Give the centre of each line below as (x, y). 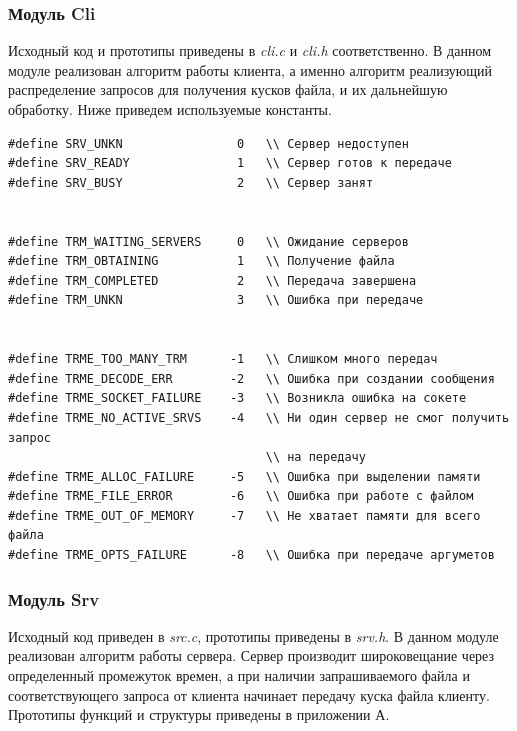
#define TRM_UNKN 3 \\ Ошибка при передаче (216, 300)
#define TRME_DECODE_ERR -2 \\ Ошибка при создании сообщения (251, 378)
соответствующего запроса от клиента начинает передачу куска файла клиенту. (249, 694)
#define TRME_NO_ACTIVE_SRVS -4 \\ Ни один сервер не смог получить (259, 417)
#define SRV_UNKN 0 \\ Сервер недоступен (208, 143)
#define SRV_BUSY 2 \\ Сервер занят (191, 182)
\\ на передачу (315, 457)
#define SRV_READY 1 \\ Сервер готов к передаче (230, 163)
